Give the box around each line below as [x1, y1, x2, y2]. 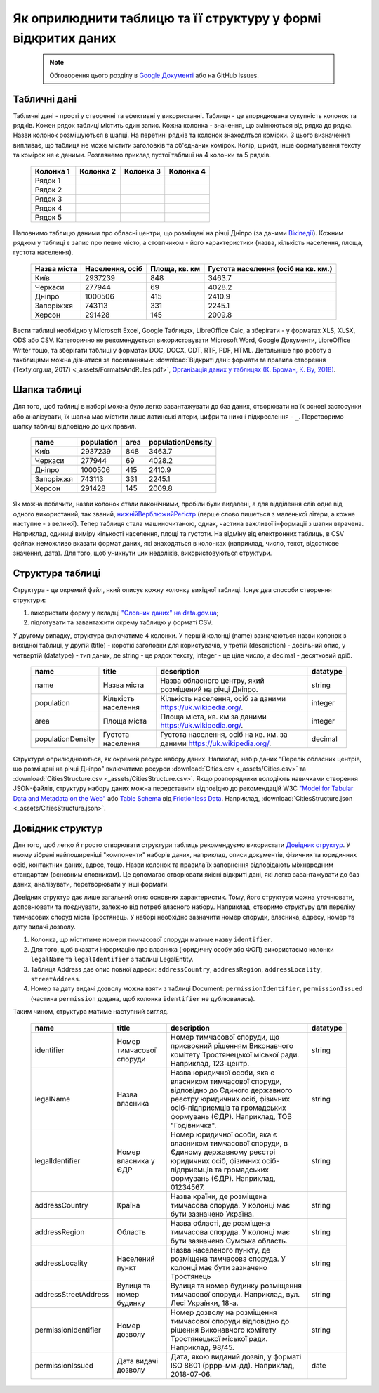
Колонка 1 [34, 166, 70, 176]
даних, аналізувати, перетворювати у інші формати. [13, 880, 170, 889]
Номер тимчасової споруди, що [171, 1032, 280, 1042]
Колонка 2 [79, 166, 117, 176]
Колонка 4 [168, 166, 206, 176]
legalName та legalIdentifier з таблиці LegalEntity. [30, 955, 194, 964]
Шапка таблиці [13, 384, 82, 396]
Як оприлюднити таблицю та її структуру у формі [13, 11, 321, 26]
